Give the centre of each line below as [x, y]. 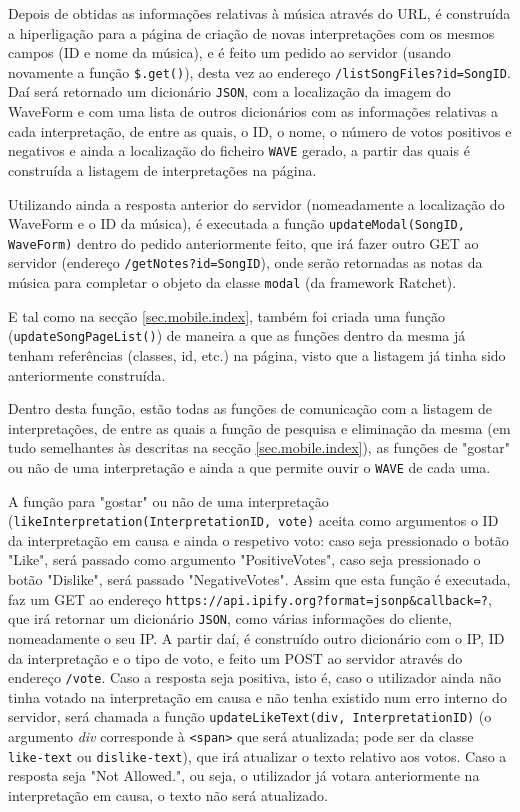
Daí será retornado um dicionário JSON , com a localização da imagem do [229, 91]
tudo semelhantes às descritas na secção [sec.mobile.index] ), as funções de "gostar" [259, 447]
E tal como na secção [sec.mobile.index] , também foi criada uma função [227, 315]
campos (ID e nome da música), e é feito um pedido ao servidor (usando [229, 52]
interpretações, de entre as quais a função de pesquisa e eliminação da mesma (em [259, 427]
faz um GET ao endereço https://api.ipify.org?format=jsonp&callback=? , [250, 598]
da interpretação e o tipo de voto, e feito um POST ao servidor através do [235, 657]
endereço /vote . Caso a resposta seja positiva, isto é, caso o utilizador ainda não [254, 677]
